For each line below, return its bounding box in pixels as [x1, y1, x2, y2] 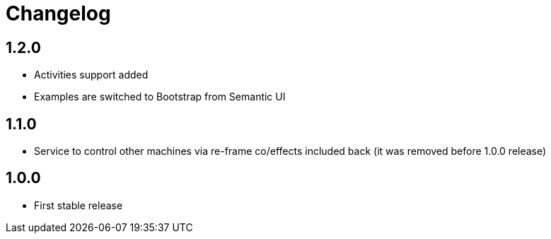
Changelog [6, 1, 111, 25]
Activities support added [34, 69, 149, 81]
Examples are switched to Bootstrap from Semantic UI [34, 91, 286, 103]
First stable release [34, 199, 123, 211]
